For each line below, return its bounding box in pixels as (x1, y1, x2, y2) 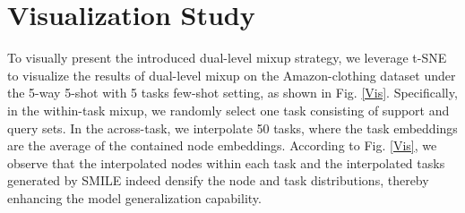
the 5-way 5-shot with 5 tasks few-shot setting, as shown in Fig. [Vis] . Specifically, (7, 83, 458, 102)
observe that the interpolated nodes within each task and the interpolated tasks (7, 153, 445, 172)
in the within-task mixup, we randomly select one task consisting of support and (7, 100, 450, 119)
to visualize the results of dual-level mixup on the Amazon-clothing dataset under (7, 65, 456, 84)
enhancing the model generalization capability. (7, 188, 262, 207)
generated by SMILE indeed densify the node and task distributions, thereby (7, 171, 429, 190)
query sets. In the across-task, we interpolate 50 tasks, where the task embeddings (7, 118, 458, 137)
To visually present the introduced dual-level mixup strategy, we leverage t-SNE (7, 48, 447, 67)
